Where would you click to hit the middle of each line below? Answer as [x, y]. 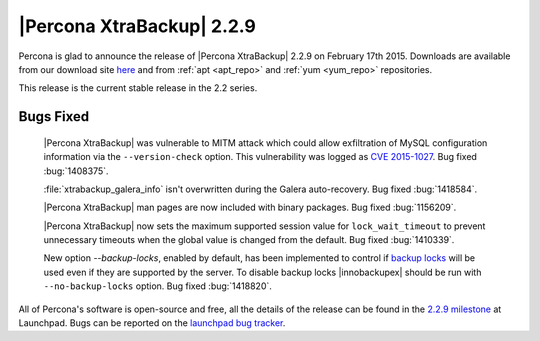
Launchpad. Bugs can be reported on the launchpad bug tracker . [152, 323]
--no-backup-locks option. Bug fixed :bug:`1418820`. [157, 286]
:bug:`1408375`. [76, 171]
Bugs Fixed [54, 116]
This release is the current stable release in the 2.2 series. [138, 88]
